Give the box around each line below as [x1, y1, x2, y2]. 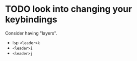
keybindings [5, 14, 58, 25]
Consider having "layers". [5, 30, 57, 36]
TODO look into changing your [5, 3, 133, 15]
